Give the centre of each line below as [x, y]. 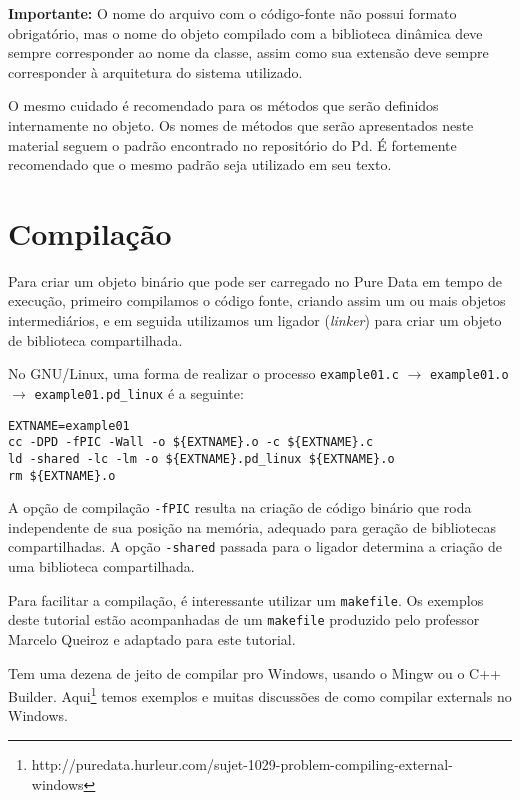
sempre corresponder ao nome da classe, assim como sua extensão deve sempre [248, 52]
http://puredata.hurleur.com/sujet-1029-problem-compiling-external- [242, 764]
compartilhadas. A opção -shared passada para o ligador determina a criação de [255, 546]
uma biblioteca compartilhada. [101, 566]
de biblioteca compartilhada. [95, 339]
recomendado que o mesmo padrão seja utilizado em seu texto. [200, 164]
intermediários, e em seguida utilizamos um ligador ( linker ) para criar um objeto [255, 320]
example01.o [469, 375]
